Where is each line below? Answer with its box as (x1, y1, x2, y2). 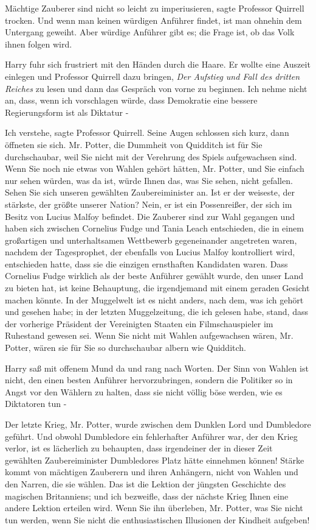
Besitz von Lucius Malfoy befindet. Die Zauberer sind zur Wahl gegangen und (5, 210, 295, 222)
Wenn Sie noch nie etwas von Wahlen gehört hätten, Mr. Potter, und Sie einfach (5, 162, 304, 175)
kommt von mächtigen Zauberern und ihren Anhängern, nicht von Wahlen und (5, 465, 298, 478)
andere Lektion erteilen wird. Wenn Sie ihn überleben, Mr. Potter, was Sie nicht (5, 501, 303, 514)
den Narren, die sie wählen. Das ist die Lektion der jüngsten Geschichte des (5, 477, 286, 490)
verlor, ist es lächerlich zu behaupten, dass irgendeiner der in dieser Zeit (5, 442, 273, 454)
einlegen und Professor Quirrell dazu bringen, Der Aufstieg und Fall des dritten (5, 69, 300, 82)
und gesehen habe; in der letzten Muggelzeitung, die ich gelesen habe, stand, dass (5, 305, 308, 318)
